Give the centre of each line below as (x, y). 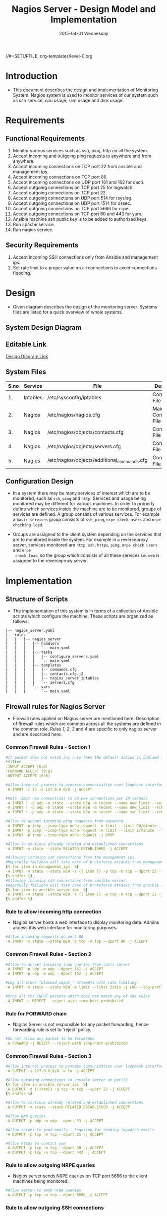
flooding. (22, 273)
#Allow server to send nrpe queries (43, 1190)
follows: (21, 621)
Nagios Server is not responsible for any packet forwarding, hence (81, 1024)
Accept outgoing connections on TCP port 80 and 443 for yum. (78, 214)
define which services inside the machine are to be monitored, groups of (87, 509)
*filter (14, 762)
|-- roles (16, 635)
